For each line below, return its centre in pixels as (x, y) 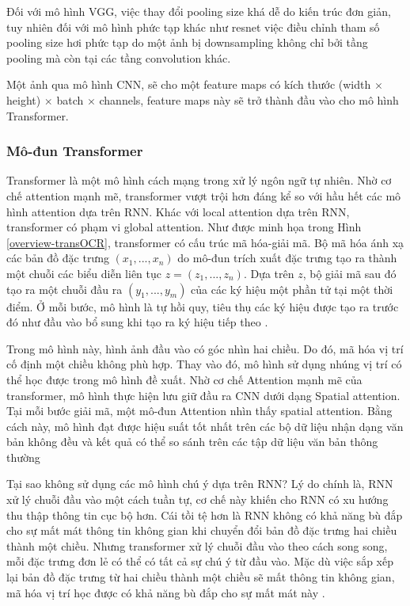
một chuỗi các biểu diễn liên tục (84, 273)
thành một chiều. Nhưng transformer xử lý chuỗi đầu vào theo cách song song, (197, 545)
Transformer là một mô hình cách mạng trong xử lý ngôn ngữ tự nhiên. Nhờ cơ (199, 180)
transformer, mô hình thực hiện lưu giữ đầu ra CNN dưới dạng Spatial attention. (203, 395)
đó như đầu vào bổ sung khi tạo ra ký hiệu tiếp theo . (137, 322)
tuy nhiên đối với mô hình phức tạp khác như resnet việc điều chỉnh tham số (193, 27)
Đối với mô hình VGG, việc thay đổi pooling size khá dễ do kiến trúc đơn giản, (199, 11)
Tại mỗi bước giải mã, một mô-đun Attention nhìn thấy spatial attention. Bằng (199, 411)
